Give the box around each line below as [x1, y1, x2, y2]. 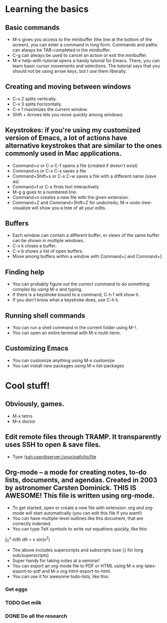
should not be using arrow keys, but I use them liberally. [12, 68, 127, 74]
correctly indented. [12, 521, 52, 527]
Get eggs [5, 586, 28, 593]
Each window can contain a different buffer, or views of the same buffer [12, 232, 160, 238]
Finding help [5, 267, 45, 276]
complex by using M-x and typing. [12, 286, 83, 292]
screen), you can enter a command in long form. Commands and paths [12, 42, 158, 48]
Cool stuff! [5, 380, 50, 391]
